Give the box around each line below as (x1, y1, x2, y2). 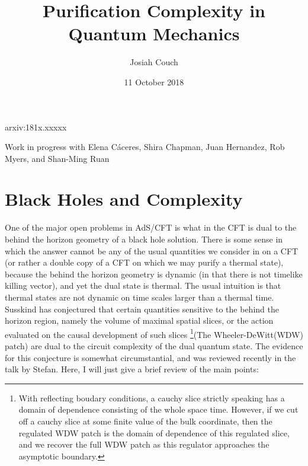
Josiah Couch (130, 56, 178, 68)
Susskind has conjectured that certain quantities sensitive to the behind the (5, 302, 279, 315)
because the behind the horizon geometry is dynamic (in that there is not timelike (5, 267, 303, 280)
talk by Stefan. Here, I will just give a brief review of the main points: (5, 363, 259, 375)
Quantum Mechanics (68, 21, 240, 46)
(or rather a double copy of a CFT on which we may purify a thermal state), (5, 256, 284, 269)
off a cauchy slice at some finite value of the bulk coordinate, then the (18, 414, 272, 427)
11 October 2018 (124, 75, 184, 88)
